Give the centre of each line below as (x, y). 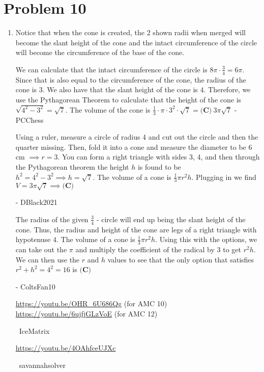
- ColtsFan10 (35, 286)
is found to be (159, 167)
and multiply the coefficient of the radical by (145, 249)
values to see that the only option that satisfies (181, 259)
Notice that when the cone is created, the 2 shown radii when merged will (130, 32)
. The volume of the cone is (108, 109)
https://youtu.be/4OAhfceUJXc (66, 348)
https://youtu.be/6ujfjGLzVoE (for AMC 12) (86, 314)
